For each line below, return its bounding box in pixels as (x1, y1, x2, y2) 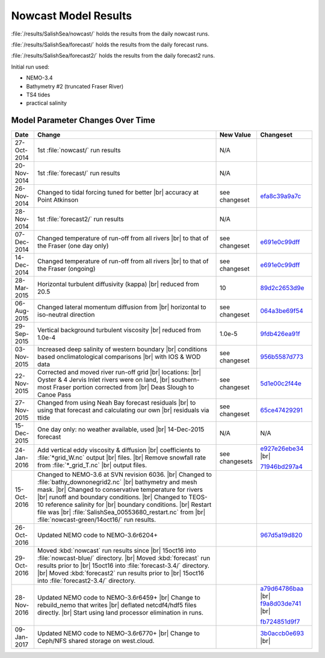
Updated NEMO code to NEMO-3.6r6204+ (37, 531, 158, 539)
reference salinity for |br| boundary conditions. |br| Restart (45, 500, 212, 509)
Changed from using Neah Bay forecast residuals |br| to (37, 399, 196, 407)
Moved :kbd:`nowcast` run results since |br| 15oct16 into (37, 547, 196, 555)
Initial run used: (11, 63, 49, 70)
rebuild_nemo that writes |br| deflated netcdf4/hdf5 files (37, 601, 197, 609)
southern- (171, 376, 200, 384)
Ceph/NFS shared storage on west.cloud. (37, 637, 155, 645)
